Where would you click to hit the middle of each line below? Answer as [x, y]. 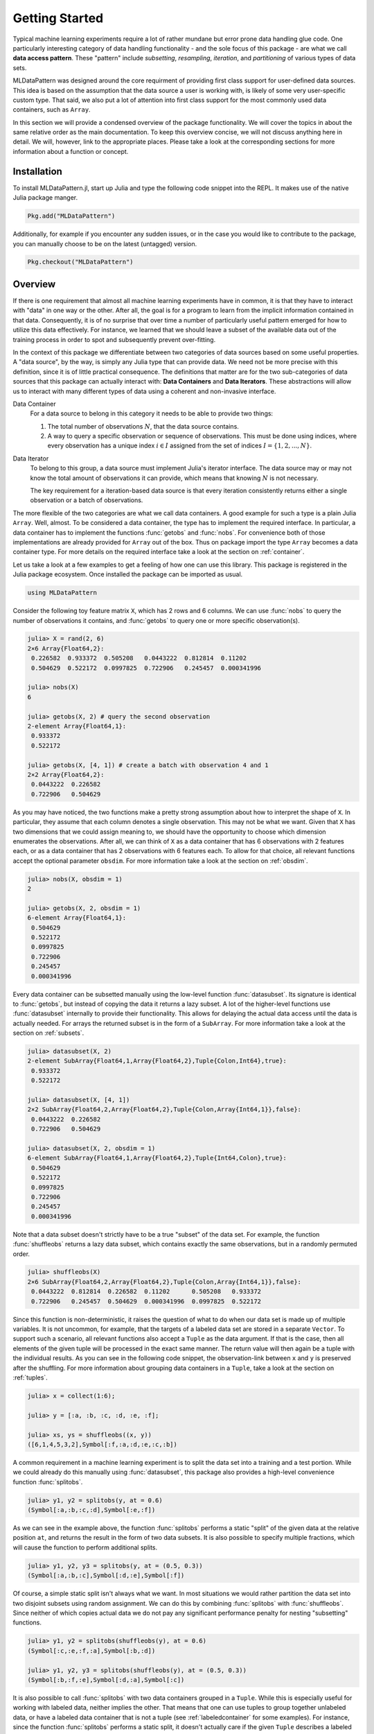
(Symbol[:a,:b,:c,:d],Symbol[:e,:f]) [91, 1510]
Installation [37, 171]
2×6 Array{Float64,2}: [66, 648]
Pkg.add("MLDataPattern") [71, 216]
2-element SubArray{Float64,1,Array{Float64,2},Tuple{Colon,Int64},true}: [157, 1061]
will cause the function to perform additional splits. [85, 1547]
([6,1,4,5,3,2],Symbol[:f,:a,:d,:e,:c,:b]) [103, 1444]
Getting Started [58, 18]
